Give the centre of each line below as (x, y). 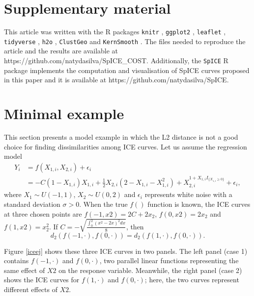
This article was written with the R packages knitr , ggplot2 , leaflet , (115, 32)
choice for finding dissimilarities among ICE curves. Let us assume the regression (126, 146)
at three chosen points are (43, 213)
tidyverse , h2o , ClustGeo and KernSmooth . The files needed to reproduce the (125, 41)
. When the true (103, 204)
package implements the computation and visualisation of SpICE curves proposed (127, 70)
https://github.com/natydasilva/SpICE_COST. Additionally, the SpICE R (116, 61)
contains (16, 260)
